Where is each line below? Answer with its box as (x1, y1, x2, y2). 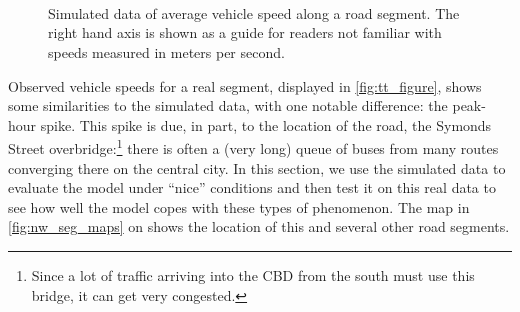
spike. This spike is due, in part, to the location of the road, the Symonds (40, 114, 492, 135)
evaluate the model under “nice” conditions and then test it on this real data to (8, 177, 496, 198)
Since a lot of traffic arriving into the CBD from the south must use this (31, 264, 475, 285)
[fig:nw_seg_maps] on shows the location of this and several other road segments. (8, 216, 510, 237)
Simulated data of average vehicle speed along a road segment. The (48, 2, 460, 23)
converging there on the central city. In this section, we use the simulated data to (8, 157, 506, 178)
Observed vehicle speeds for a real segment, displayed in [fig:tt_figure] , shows (8, 75, 482, 96)
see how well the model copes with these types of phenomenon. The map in (8, 196, 470, 217)
